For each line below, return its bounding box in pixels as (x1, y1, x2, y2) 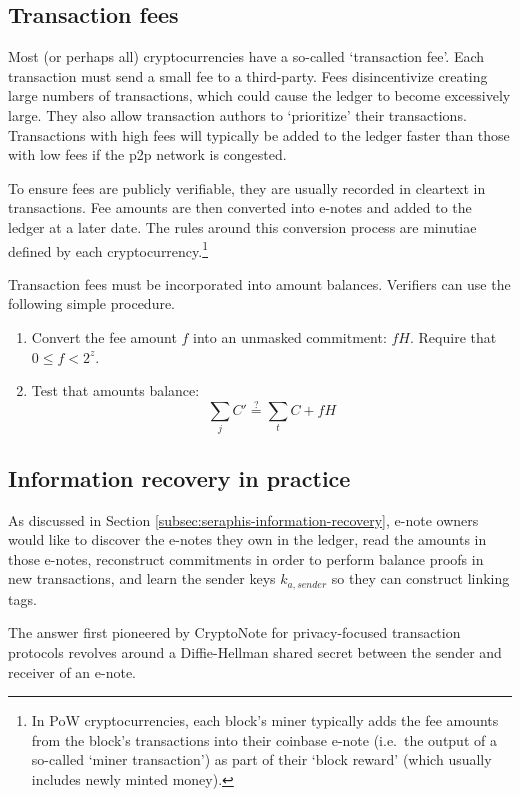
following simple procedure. (8, 293, 176, 314)
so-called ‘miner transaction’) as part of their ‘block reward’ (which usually (31, 749, 492, 770)
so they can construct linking (331, 568, 510, 589)
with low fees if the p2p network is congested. (8, 144, 287, 165)
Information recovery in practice (8, 462, 351, 493)
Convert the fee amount (31, 326, 177, 347)
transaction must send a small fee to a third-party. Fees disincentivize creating (8, 65, 488, 86)
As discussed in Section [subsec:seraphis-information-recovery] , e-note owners (8, 509, 479, 530)
